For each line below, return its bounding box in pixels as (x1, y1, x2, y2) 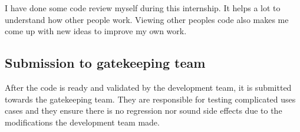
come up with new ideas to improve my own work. (5, 25, 187, 37)
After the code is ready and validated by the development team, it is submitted (5, 81, 292, 93)
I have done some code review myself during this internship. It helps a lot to (5, 2, 281, 14)
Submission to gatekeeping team (5, 54, 206, 72)
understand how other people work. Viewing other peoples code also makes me (5, 13, 289, 25)
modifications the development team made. (5, 115, 160, 128)
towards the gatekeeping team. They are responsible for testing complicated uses (5, 93, 296, 105)
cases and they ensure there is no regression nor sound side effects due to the (5, 104, 282, 117)
